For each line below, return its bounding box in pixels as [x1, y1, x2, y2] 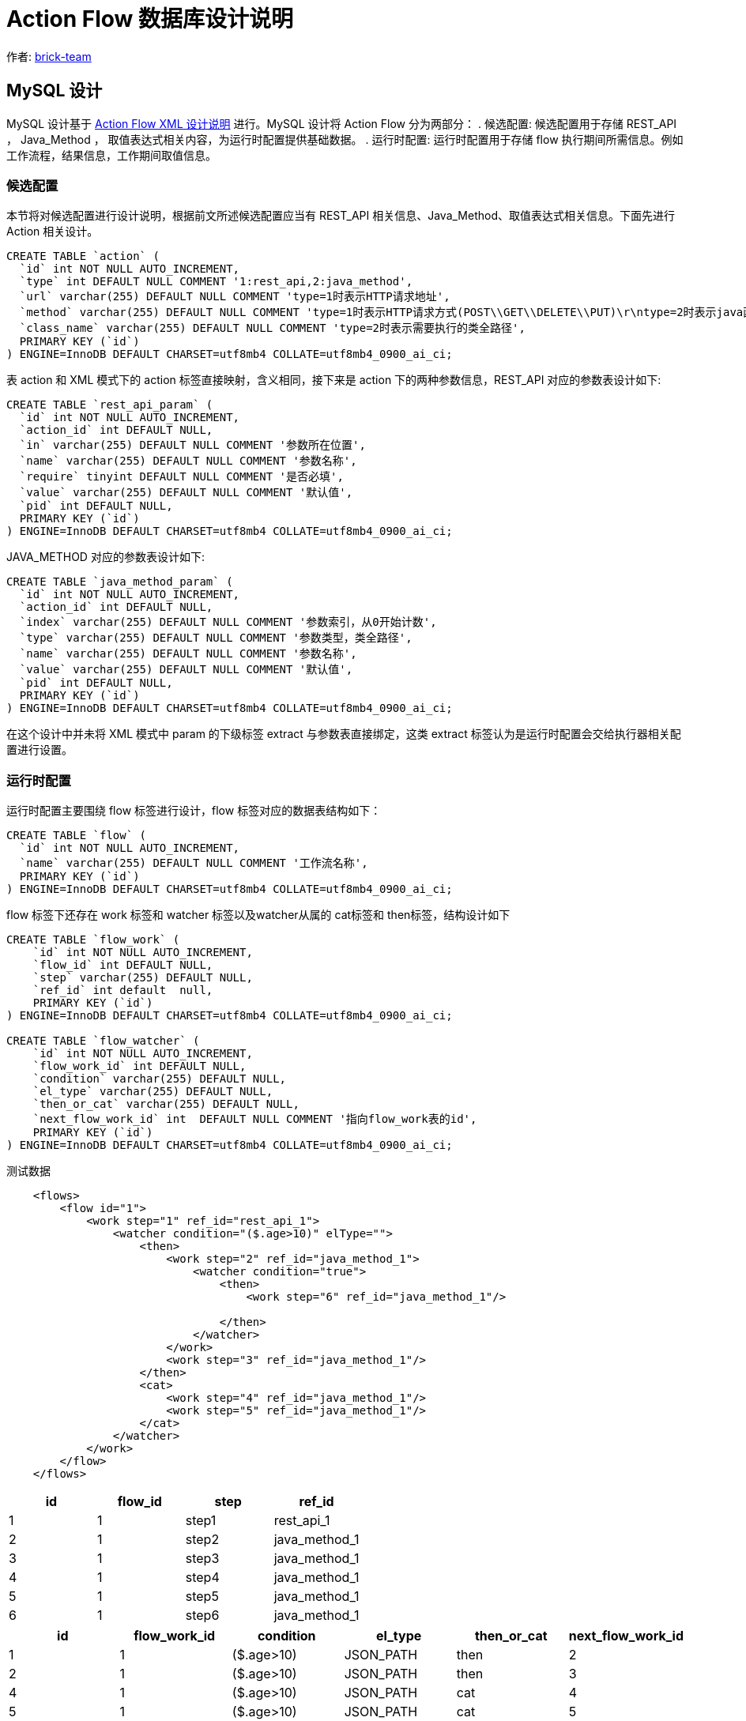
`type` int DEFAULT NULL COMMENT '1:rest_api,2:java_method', [19, 275, 413, 288]
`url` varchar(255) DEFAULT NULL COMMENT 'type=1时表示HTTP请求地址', [19, 290, 450, 303]
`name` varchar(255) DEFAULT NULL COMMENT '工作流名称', [19, 857, 368, 870]
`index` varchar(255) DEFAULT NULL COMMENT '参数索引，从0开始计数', [19, 616, 437, 629]
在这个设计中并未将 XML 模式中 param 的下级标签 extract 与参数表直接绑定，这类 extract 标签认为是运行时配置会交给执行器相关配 [6, 727, 681, 741]
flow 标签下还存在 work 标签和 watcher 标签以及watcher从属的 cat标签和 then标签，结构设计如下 [6, 908, 511, 922]
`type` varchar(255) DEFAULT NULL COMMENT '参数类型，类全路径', [19, 631, 413, 645]
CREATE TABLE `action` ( [6, 250, 160, 263]
